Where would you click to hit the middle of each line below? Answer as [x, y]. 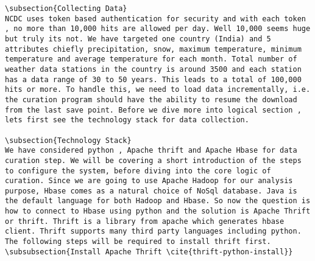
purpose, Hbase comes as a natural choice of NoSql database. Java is [151, 191]
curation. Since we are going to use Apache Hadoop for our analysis [149, 181]
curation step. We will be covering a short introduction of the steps [153, 160]
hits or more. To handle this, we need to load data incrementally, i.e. [158, 90]
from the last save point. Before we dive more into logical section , [153, 110]
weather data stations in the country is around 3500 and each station [153, 69]
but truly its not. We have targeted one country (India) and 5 [138, 39]
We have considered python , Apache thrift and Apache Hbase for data [151, 151]
